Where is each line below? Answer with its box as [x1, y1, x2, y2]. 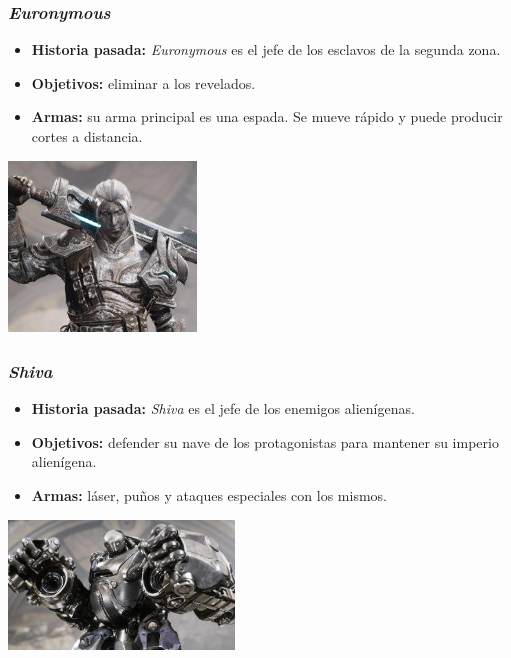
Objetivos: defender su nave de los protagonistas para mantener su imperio [31, 431, 499, 452]
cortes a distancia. [31, 126, 143, 146]
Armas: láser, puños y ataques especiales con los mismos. [31, 484, 387, 505]
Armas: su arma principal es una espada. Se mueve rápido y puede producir [31, 106, 503, 127]
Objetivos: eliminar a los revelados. [31, 72, 256, 93]
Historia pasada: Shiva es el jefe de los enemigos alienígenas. [31, 398, 415, 419]
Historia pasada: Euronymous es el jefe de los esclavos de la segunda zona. [31, 39, 501, 60]
